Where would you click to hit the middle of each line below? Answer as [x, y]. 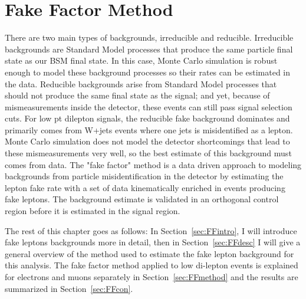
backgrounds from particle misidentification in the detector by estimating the [144, 176]
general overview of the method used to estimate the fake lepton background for [149, 253]
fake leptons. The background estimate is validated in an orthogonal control [142, 199]
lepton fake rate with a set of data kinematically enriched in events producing [145, 187]
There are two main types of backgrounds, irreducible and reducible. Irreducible [149, 37]
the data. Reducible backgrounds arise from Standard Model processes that [141, 83]
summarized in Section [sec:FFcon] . [69, 288]
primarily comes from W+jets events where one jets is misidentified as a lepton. [149, 129]
